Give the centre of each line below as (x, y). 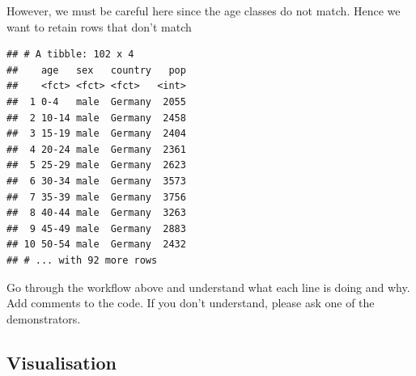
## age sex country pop (96, 70)
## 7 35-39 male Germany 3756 (96, 197)
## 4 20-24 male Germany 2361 (96, 149)
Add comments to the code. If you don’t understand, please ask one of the (191, 303)
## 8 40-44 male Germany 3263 (96, 213)
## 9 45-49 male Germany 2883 (96, 228)
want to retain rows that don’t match (99, 26)
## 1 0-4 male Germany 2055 (96, 101)
